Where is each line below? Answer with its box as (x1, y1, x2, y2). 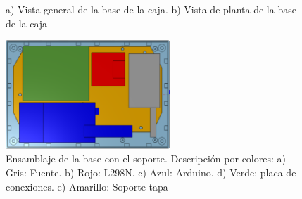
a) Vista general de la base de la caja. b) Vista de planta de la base (6, 2, 296, 16)
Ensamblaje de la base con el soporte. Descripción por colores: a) (6, 151, 286, 166)
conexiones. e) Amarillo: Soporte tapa (6, 179, 168, 193)
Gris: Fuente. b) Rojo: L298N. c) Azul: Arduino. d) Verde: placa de (6, 165, 296, 179)
